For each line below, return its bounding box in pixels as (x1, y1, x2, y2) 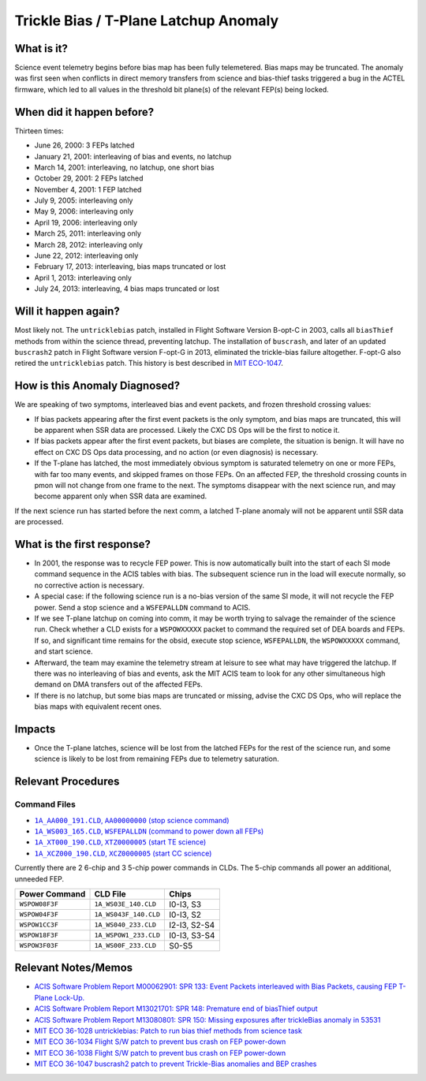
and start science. (34, 647, 93, 656)
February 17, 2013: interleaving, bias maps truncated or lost (34, 262, 226, 271)
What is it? (14, 42, 69, 55)
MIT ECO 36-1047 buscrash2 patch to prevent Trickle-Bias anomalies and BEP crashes (34, 1059, 317, 1068)
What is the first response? (14, 537, 151, 551)
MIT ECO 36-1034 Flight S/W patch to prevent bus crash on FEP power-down (34, 1037, 286, 1046)
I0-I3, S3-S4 (168, 930, 215, 941)
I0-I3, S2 (168, 909, 201, 920)
